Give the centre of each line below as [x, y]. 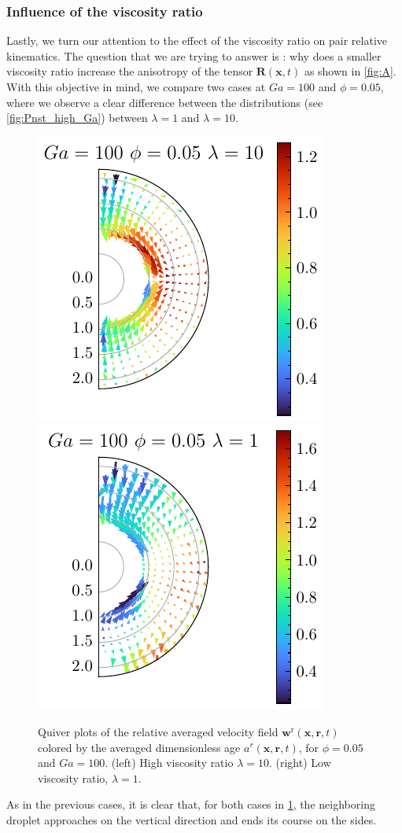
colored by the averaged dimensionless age [139, 747]
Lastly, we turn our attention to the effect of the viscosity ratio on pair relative [197, 41]
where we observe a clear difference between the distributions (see [165, 102]
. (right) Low [300, 763]
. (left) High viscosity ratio [169, 763]
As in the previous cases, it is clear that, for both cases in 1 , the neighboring [191, 804]
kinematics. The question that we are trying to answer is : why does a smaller [194, 55]
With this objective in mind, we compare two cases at [136, 87]
